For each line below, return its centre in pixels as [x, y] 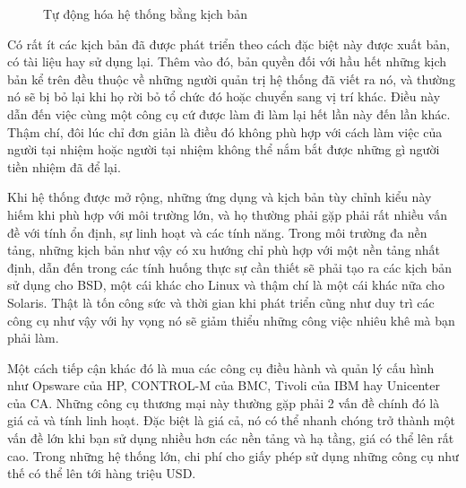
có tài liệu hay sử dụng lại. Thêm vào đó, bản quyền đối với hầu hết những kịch [227, 61]
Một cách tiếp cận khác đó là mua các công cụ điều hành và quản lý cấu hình [221, 367]
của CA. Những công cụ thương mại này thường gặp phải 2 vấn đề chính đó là [224, 402]
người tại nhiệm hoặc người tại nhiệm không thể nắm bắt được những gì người [224, 149]
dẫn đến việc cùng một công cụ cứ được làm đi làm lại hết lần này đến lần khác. [229, 113]
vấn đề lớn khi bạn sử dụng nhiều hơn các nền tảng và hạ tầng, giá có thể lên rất [231, 438]
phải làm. [33, 338]
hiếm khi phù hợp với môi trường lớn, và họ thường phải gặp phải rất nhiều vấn [227, 214]
